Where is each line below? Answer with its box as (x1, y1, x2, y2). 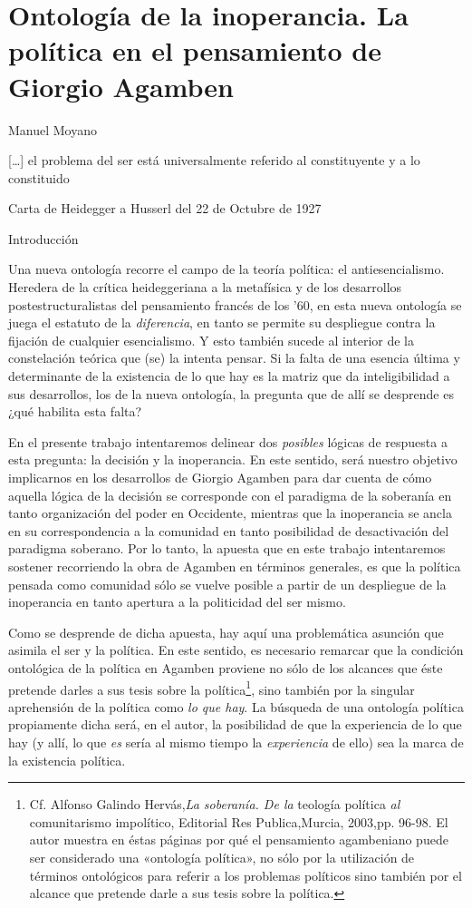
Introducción (8, 229, 79, 248)
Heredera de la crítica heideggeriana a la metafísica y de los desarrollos (8, 278, 402, 297)
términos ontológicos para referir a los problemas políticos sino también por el (29, 865, 462, 884)
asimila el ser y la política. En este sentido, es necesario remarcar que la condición (8, 640, 464, 659)
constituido (8, 168, 70, 187)
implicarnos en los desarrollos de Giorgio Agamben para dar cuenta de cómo (8, 468, 432, 486)
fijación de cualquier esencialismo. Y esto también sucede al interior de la (8, 330, 414, 349)
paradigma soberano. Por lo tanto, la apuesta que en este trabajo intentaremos (8, 539, 446, 558)
